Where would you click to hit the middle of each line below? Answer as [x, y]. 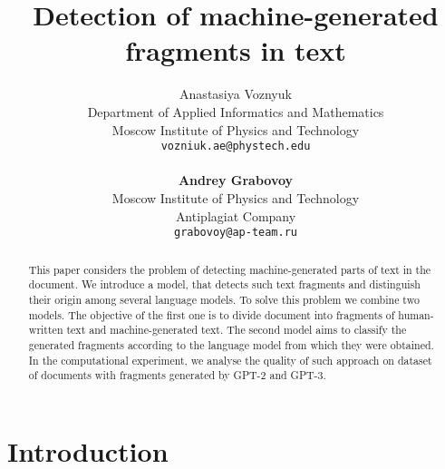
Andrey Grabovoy [236, 180]
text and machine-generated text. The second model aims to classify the [237, 330]
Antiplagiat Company [236, 215]
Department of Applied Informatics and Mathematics [236, 111]
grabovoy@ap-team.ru [236, 233]
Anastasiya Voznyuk [236, 94]
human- [416, 314]
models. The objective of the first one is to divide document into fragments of [212, 314]
